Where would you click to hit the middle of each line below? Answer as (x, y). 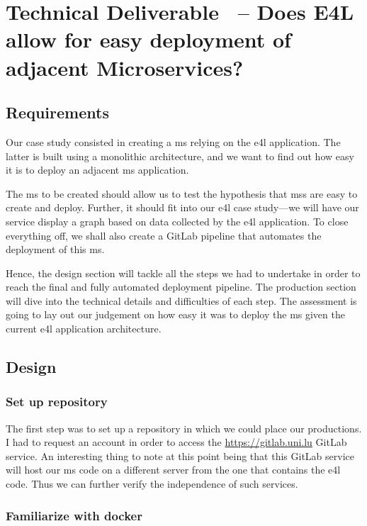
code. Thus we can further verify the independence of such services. (152, 484)
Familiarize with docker (74, 515)
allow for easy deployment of (148, 39)
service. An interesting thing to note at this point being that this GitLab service (180, 455)
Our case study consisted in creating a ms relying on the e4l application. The (173, 141)
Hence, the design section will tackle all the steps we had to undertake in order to (183, 273)
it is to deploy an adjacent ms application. (97, 170)
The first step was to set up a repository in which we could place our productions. (184, 428)
